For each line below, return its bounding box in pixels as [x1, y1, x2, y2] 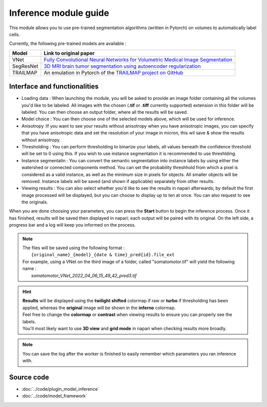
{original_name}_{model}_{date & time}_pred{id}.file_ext [31, 252, 175, 258]
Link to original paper [44, 49, 95, 56]
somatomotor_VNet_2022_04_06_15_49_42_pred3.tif [31, 272, 137, 278]
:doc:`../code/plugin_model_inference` [21, 386, 99, 392]
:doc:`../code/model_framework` [21, 393, 88, 399]
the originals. [21, 199, 48, 205]
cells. [9, 31, 20, 37]
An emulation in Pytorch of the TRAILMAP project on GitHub [44, 69, 183, 76]
